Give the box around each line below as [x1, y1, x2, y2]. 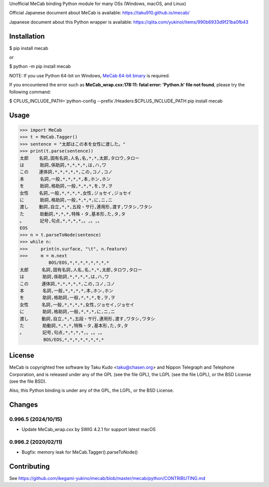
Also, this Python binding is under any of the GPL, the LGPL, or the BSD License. [9, 387, 174, 394]
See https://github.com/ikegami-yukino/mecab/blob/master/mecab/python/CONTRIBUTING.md [9, 475, 206, 481]
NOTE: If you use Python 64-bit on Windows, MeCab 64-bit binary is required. [9, 72, 170, 78]
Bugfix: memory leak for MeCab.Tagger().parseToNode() [21, 449, 138, 455]
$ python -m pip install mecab [9, 63, 71, 69]
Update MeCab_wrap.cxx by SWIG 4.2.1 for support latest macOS [21, 426, 156, 432]
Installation [9, 32, 45, 40]
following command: [9, 89, 51, 95]
